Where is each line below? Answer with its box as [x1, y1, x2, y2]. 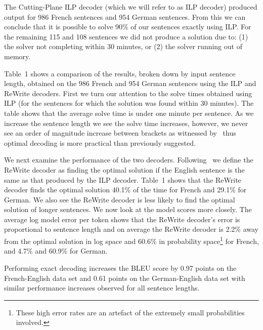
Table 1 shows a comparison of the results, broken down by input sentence [4, 68, 236, 78]
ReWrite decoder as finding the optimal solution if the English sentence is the [4, 164, 245, 175]
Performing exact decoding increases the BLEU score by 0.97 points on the [4, 262, 237, 273]
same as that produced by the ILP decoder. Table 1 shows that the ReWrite [4, 174, 241, 185]
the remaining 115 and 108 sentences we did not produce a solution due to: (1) [4, 31, 248, 42]
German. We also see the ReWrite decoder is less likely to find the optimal [4, 194, 235, 204]
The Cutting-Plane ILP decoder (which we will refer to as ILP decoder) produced [4, 2, 257, 12]
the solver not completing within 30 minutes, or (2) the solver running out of [4, 41, 242, 52]
